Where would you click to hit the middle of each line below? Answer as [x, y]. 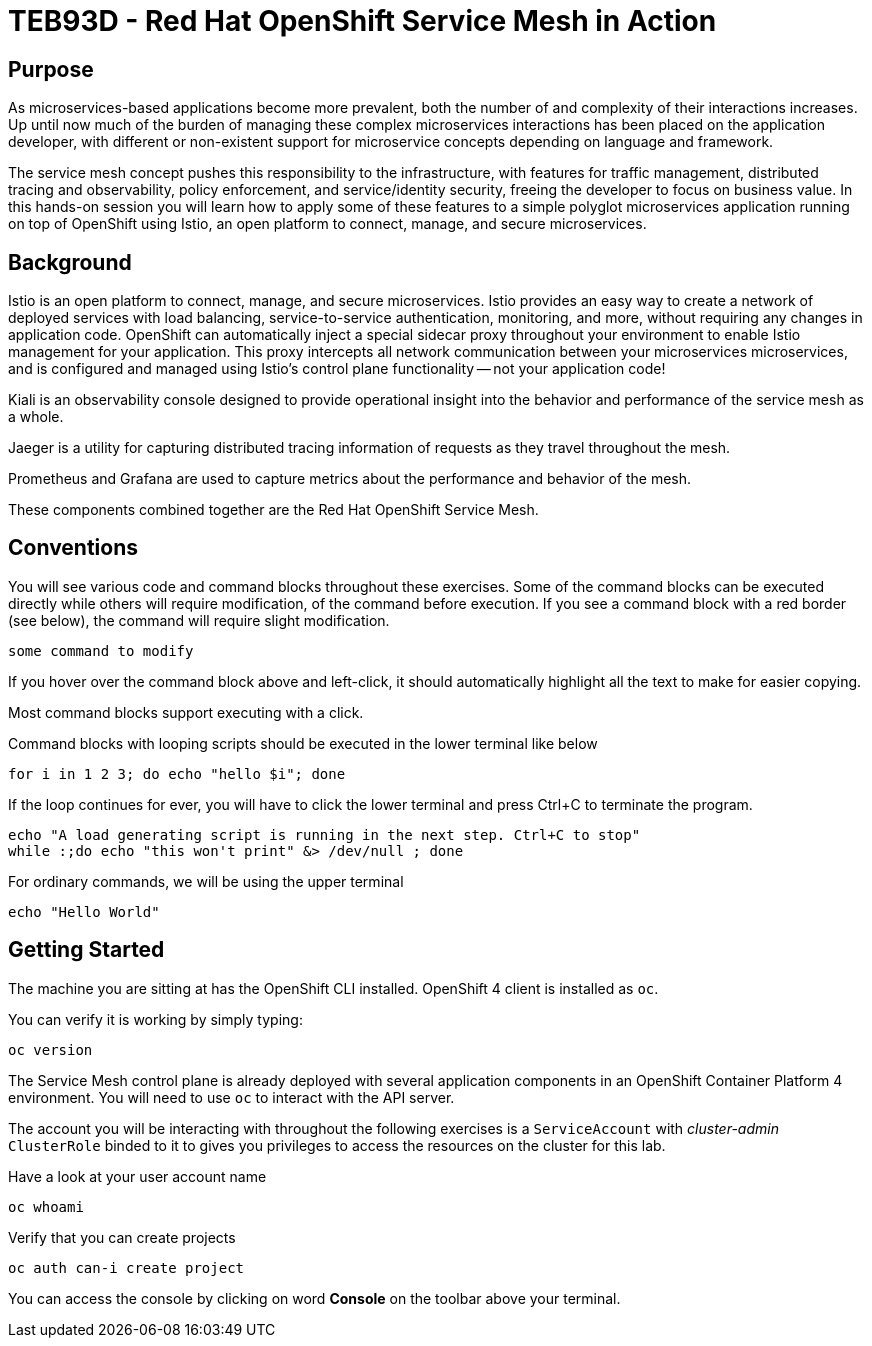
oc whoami [46, 1206]
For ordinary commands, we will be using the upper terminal [206, 881]
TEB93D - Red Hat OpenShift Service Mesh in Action [362, 21]
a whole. [36, 417]
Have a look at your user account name [137, 1176]
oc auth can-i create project [126, 1267]
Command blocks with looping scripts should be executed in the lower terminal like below [303, 743]
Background [70, 262]
